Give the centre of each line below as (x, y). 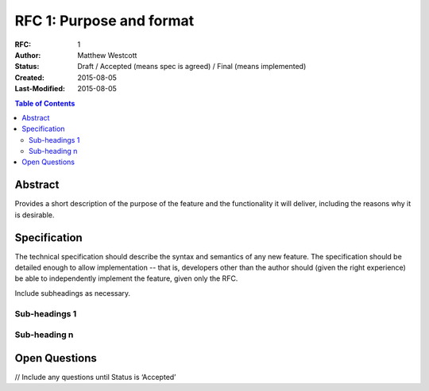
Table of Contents (45, 103)
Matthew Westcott (107, 55)
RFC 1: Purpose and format (104, 21)
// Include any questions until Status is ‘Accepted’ (95, 377)
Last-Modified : (40, 89)
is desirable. (35, 215)
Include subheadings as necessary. (73, 293)
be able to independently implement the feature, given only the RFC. (126, 278)
